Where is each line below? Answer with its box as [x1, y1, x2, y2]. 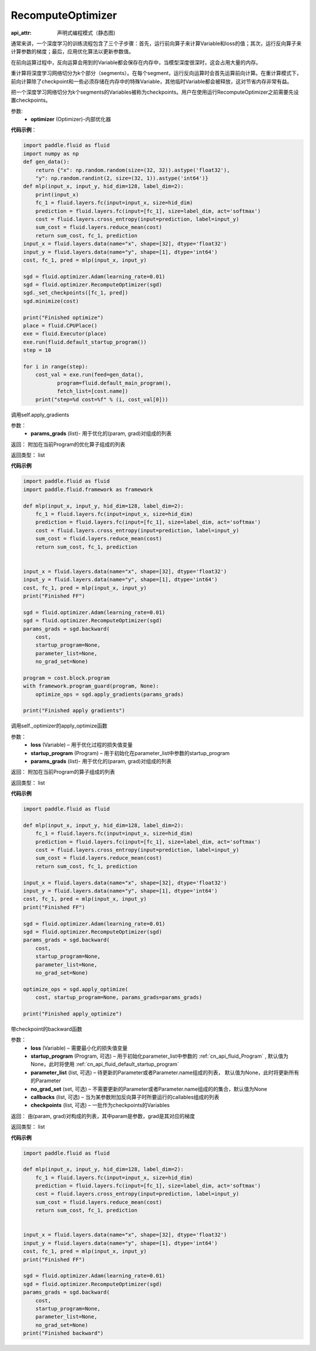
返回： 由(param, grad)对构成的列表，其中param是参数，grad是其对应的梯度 [11, 1112, 195, 1119]
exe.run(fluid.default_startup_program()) [23, 338, 147, 345]
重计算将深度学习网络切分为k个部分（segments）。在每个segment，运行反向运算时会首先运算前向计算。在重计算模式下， [11, 70, 302, 77]
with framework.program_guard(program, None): [23, 683, 159, 690]
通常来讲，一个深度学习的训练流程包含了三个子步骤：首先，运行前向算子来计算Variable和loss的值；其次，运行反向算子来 [11, 40, 302, 47]
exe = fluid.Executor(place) [23, 331, 107, 337]
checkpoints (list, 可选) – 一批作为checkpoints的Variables [30, 1102, 170, 1109]
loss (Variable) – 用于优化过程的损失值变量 [30, 741, 133, 749]
